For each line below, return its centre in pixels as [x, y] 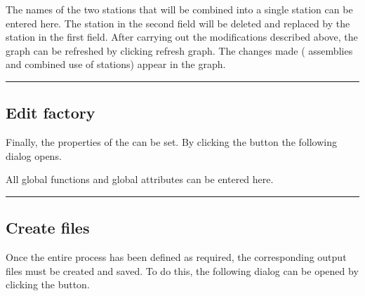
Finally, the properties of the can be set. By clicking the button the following [171, 142]
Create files [48, 228]
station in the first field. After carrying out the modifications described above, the [182, 37]
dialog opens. [34, 155]
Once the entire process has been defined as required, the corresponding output [176, 257]
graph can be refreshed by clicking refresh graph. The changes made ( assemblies [179, 50]
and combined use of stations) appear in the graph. [116, 64]
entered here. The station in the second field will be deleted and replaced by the [178, 23]
